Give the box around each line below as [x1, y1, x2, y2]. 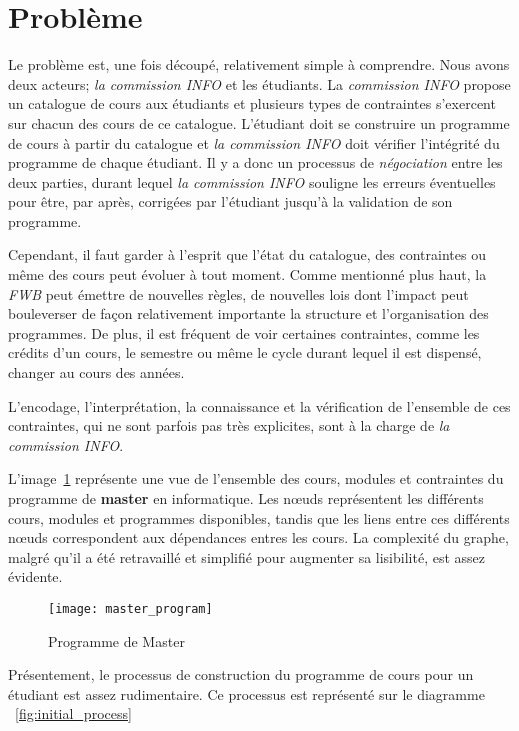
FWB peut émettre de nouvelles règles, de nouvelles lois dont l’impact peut [8, 283, 469, 304]
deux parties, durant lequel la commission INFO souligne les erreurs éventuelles [8, 171, 496, 192]
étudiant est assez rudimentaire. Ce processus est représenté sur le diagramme [8, 683, 485, 704]
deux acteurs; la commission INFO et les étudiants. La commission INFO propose [8, 73, 511, 94]
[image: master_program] [48, 601, 213, 616]
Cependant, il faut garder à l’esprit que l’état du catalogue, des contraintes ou [8, 244, 486, 265]
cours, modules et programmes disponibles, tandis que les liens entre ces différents [8, 507, 510, 528]
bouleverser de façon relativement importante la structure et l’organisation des [8, 303, 489, 324]
